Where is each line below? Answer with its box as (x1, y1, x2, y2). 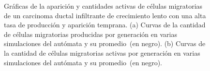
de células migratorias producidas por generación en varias (4, 29, 177, 39)
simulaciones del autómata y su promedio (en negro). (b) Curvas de (4, 38, 206, 48)
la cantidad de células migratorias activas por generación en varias (4, 47, 200, 58)
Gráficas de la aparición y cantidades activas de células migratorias (4, 1, 203, 11)
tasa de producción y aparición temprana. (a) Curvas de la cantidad (4, 20, 206, 30)
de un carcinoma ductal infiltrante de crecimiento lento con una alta (4, 10, 206, 20)
